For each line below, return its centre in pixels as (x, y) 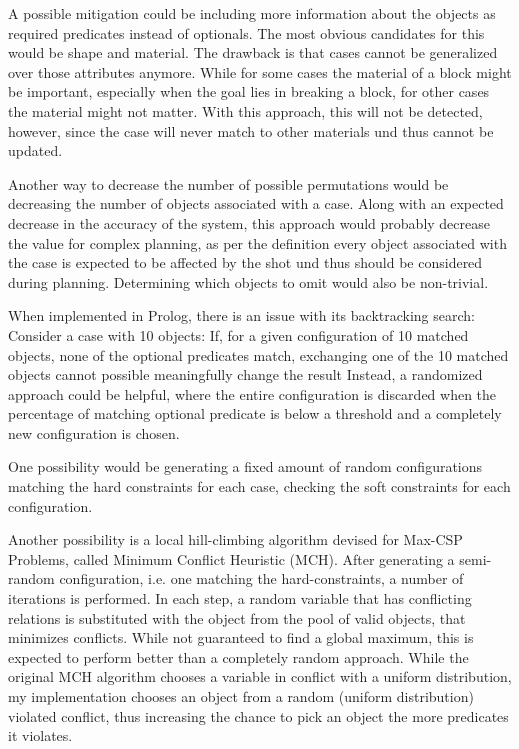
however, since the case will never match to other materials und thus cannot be (251, 130)
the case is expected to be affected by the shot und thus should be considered (245, 262)
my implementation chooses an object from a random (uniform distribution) (241, 696)
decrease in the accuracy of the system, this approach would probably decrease (249, 222)
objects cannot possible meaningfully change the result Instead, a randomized (245, 374)
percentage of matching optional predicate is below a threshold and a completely (255, 413)
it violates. (40, 735)
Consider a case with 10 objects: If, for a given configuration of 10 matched (238, 334)
